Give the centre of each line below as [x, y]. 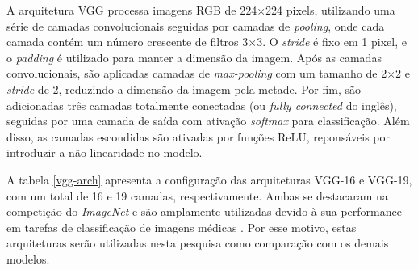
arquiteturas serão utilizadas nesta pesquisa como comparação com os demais [198, 243]
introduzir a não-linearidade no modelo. [104, 152]
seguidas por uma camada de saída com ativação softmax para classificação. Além [208, 121]
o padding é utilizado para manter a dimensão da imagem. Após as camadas [194, 57]
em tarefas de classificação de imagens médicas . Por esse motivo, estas [182, 227]
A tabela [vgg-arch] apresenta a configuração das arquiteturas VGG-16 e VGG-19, [209, 179]
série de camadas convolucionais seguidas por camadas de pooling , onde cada [196, 25]
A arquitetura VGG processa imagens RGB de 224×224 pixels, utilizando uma [201, 10]
